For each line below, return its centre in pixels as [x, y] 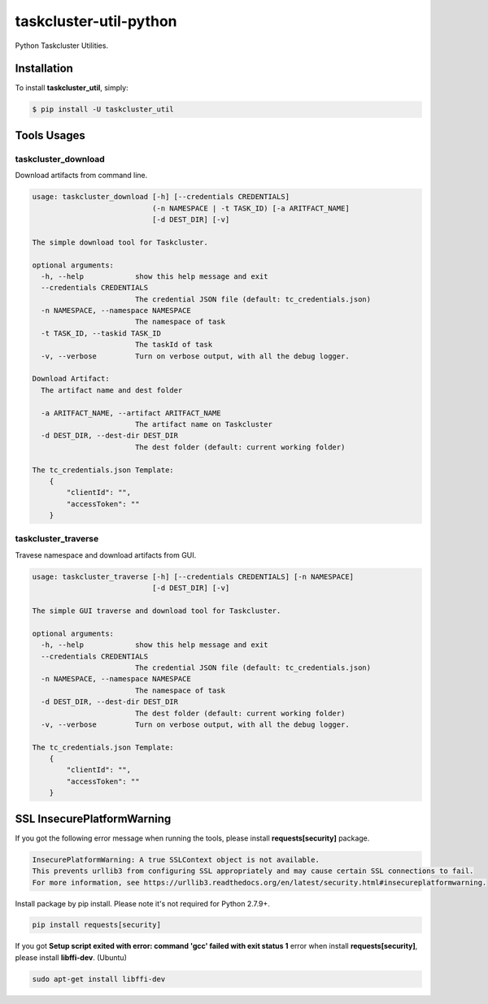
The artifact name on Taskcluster [203, 424]
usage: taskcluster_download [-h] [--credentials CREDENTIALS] [161, 197]
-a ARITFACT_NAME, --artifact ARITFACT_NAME [131, 413]
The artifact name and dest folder [112, 390]
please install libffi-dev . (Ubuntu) [71, 957]
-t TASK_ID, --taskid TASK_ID [101, 333]
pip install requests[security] [97, 925]
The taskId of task [174, 345]
